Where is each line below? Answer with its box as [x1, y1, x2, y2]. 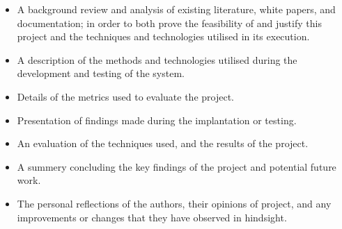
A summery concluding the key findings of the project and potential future [17, 159, 336, 173]
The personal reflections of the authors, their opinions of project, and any [17, 196, 332, 210]
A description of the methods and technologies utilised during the [17, 52, 297, 67]
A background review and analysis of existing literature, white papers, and [17, 2, 336, 16]
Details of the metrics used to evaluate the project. [17, 89, 234, 103]
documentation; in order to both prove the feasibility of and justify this [17, 15, 322, 30]
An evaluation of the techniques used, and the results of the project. [17, 136, 309, 151]
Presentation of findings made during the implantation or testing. [17, 112, 297, 127]
